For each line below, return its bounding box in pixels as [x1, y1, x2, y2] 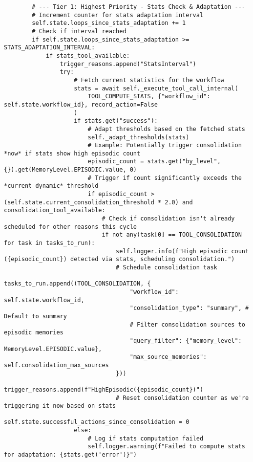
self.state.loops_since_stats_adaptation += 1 [32, 20, 186, 27]
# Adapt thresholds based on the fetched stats [87, 125, 245, 132]
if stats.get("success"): [74, 117, 158, 125]
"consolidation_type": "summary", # [129, 305, 249, 312]
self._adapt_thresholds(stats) [87, 133, 190, 141]
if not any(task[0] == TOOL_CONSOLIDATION [102, 231, 242, 239]
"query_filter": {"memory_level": [129, 337, 242, 344]
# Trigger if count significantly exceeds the [87, 174, 242, 181]
